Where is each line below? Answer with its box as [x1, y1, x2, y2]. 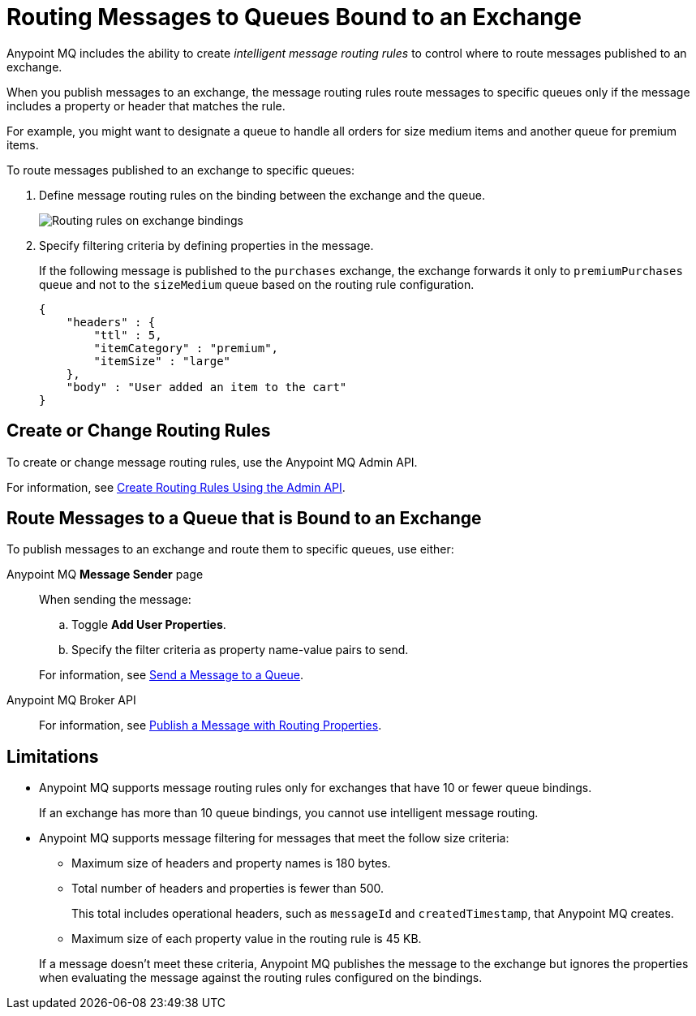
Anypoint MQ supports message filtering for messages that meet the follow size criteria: [39, 831, 509, 846]
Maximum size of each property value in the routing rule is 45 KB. [71, 932, 422, 946]
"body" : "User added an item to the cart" [66, 380, 347, 394]
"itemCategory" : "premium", [93, 341, 279, 355]
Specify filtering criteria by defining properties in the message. [39, 238, 374, 252]
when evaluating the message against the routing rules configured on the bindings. [39, 971, 483, 985]
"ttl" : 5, [93, 328, 162, 342]
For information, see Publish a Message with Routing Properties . [39, 718, 382, 733]
